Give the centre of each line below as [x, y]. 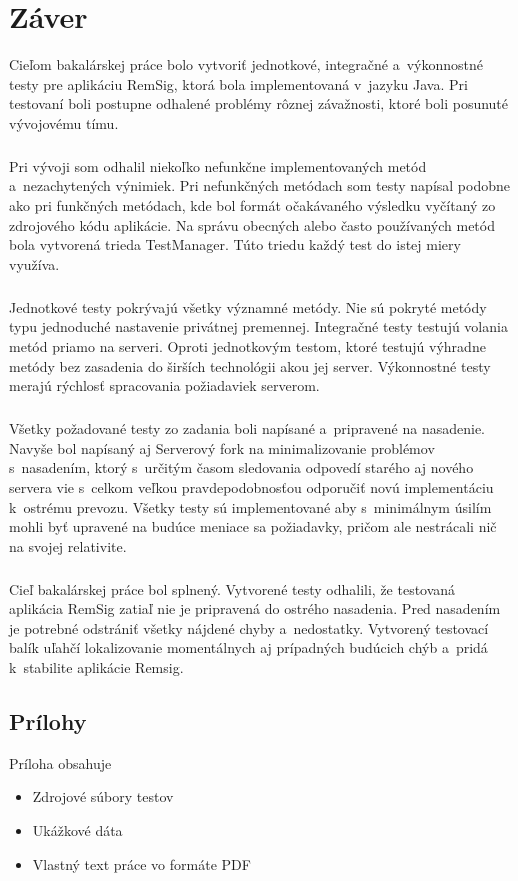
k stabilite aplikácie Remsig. [96, 667]
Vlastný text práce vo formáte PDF [141, 863]
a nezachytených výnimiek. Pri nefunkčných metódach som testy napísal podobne [259, 185]
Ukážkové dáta [77, 830]
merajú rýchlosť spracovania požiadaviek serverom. [164, 385]
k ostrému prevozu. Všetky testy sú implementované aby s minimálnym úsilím [250, 506]
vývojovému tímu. [64, 122]
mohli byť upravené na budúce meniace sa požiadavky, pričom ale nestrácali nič [253, 526]
